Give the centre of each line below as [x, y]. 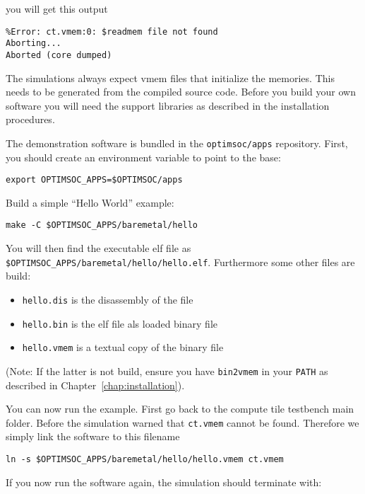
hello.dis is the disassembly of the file [108, 299]
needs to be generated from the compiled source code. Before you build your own [181, 92]
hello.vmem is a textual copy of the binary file [123, 347]
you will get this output [57, 8]
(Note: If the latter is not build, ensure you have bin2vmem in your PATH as [167, 370]
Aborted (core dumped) [59, 55]
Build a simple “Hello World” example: [90, 202]
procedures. [30, 119]
